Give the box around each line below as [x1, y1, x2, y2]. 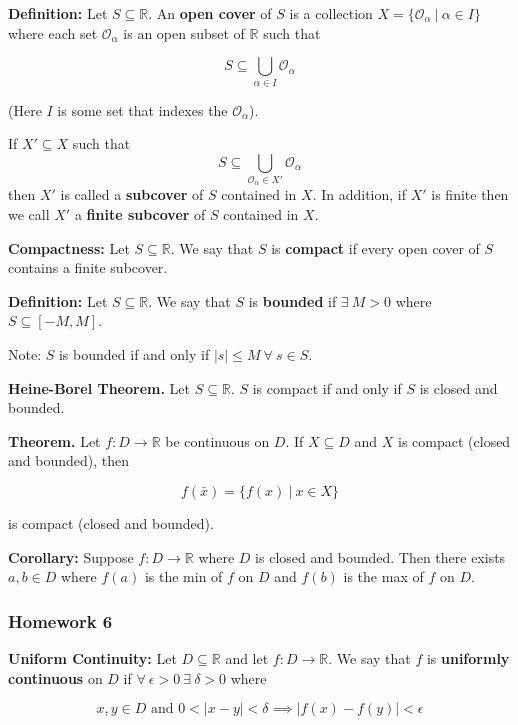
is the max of [343, 566, 424, 587]
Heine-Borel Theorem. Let [8, 377, 191, 398]
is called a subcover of [60, 184, 204, 205]
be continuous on [165, 430, 270, 451]
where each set [8, 22, 98, 43]
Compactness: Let [8, 237, 130, 258]
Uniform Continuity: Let [8, 647, 177, 668]
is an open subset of [123, 22, 245, 43]
